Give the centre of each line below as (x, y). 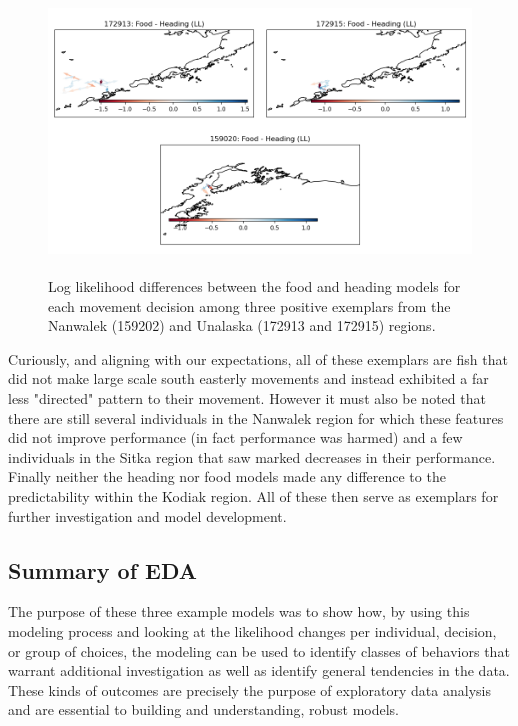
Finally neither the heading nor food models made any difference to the (227, 476)
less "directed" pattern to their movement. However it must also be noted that (247, 398)
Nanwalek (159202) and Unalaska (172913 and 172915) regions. (242, 325)
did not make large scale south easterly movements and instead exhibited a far (248, 378)
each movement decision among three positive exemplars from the (249, 305)
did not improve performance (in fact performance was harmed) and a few (235, 437)
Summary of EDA (103, 569)
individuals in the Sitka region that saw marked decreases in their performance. (252, 456)
